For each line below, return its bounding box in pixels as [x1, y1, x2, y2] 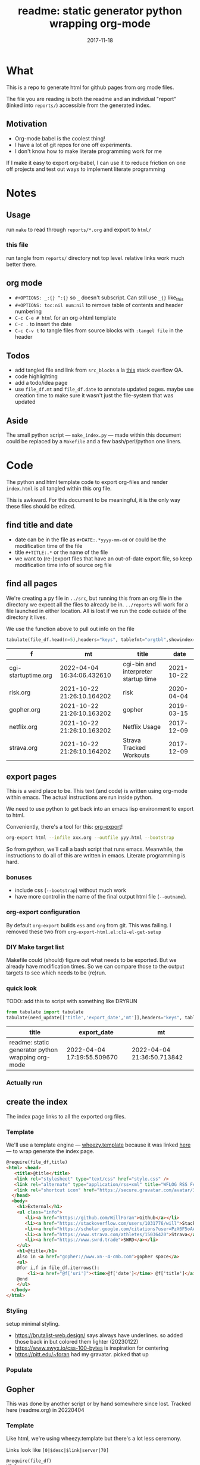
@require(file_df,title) [6, 1159, 68, 1166]
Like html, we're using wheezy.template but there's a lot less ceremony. [6, 1435, 182, 1442]
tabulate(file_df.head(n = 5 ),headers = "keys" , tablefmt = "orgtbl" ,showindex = [6, 636, 196, 643]
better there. [6, 260, 37, 268]
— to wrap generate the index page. [6, 1148, 95, 1155]
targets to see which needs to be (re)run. [6, 969, 107, 976]
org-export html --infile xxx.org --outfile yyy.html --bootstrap [6, 835, 174, 841]
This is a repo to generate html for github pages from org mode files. [6, 84, 174, 91]
